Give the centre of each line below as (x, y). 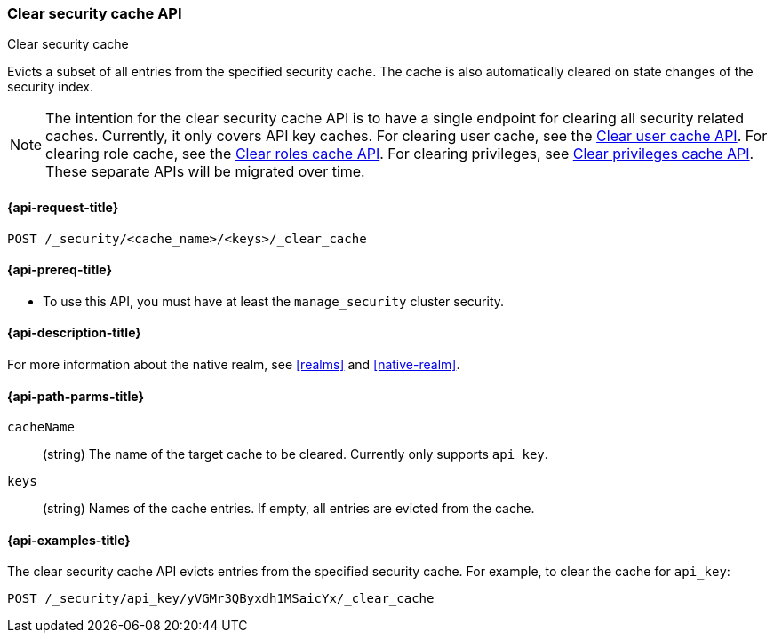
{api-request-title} (63, 207)
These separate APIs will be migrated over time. (205, 172)
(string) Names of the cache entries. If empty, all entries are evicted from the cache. (289, 509)
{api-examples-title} (69, 540)
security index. (51, 87)
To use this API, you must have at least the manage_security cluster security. (274, 301)
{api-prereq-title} (60, 270)
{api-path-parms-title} (76, 396)
